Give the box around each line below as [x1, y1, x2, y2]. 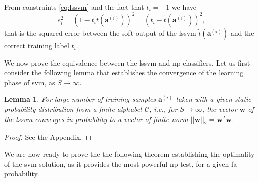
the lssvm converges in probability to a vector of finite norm [4, 113, 188, 124]
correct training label [4, 40, 69, 51]
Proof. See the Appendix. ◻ [4, 132, 92, 142]
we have [171, 2, 197, 12]
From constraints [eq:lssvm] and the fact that [4, 2, 144, 12]
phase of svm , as [4, 77, 55, 87]
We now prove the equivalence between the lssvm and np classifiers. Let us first [4, 57, 250, 68]
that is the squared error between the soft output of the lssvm [4, 28, 196, 38]
